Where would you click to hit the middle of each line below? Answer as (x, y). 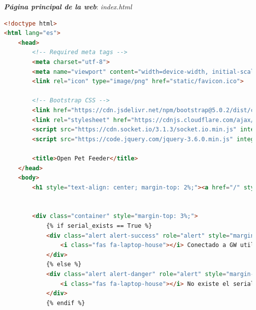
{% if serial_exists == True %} (99, 226)
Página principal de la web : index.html (68, 6)
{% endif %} (65, 303)
